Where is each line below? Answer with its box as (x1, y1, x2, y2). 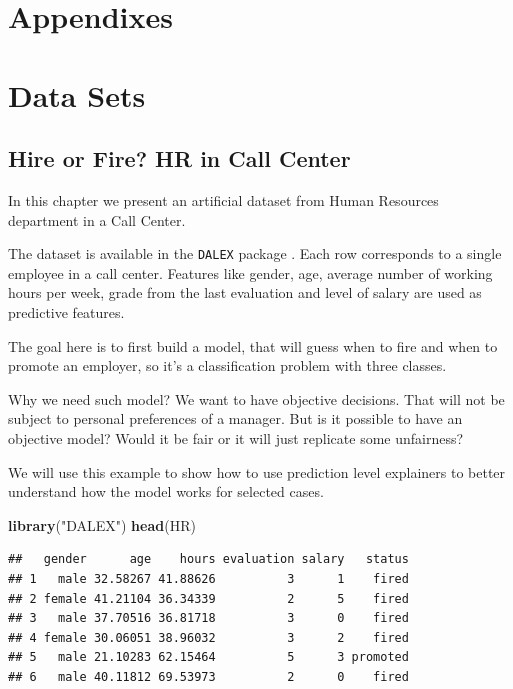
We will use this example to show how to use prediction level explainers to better (8, 461, 506, 482)
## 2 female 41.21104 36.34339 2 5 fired (8, 591, 409, 606)
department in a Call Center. (8, 209, 186, 230)
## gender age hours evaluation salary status (8, 552, 409, 567)
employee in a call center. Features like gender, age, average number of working (8, 262, 493, 283)
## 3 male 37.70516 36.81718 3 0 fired (8, 611, 409, 626)
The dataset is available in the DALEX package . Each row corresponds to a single (8, 243, 502, 264)
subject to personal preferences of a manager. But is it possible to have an (8, 408, 463, 429)
